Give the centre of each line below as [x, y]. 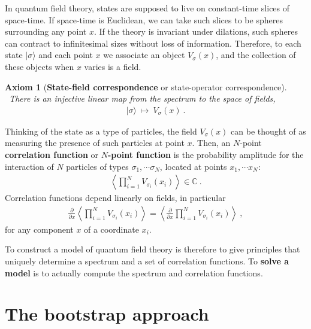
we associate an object [144, 55]
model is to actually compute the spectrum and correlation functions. [134, 272]
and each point [66, 55]
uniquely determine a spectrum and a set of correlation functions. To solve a [147, 261]
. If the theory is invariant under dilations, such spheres [196, 31]
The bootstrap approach [107, 314]
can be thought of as [268, 131]
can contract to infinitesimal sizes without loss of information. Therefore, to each [153, 43]
